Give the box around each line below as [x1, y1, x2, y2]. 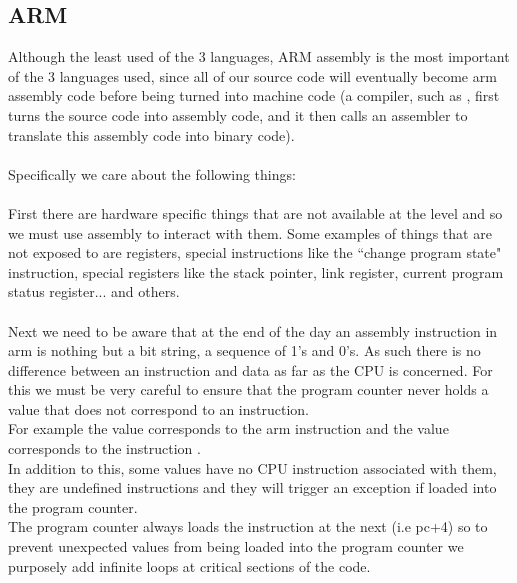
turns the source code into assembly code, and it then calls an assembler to [8, 104, 468, 125]
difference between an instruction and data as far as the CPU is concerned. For [8, 359, 493, 380]
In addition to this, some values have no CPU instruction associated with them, [8, 457, 497, 478]
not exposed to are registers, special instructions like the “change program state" [8, 242, 502, 263]
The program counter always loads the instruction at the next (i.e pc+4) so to [8, 516, 488, 537]
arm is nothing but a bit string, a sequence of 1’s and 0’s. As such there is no [8, 340, 481, 361]
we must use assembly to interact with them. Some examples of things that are [8, 222, 492, 243]
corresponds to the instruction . [8, 438, 201, 459]
